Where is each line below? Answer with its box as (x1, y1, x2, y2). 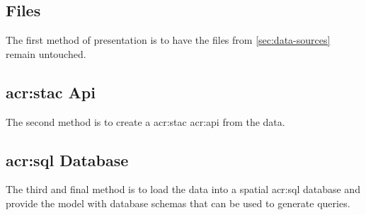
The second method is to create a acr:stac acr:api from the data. (6, 114, 285, 129)
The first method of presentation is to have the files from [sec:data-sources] (6, 33, 331, 47)
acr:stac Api (6, 81, 96, 103)
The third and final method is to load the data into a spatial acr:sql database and (6, 182, 360, 197)
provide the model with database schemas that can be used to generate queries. (6, 195, 350, 210)
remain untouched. (6, 46, 86, 61)
